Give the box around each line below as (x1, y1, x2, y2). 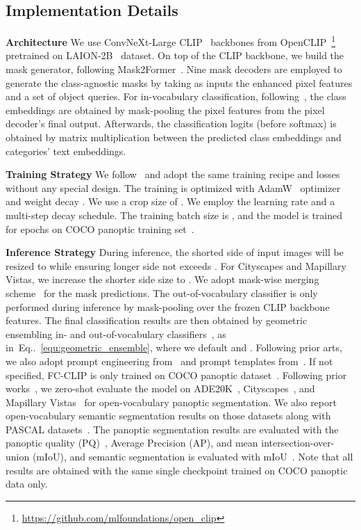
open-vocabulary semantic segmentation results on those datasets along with (6, 408, 331, 423)
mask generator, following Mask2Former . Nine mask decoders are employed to (6, 62, 342, 77)
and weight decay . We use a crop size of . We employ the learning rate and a (6, 194, 335, 209)
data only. (6, 476, 48, 491)
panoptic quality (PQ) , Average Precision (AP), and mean (6, 435, 258, 450)
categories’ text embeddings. (6, 143, 126, 158)
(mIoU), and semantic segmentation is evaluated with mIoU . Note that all (32, 449, 353, 464)
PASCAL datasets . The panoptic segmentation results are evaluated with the (6, 421, 339, 436)
